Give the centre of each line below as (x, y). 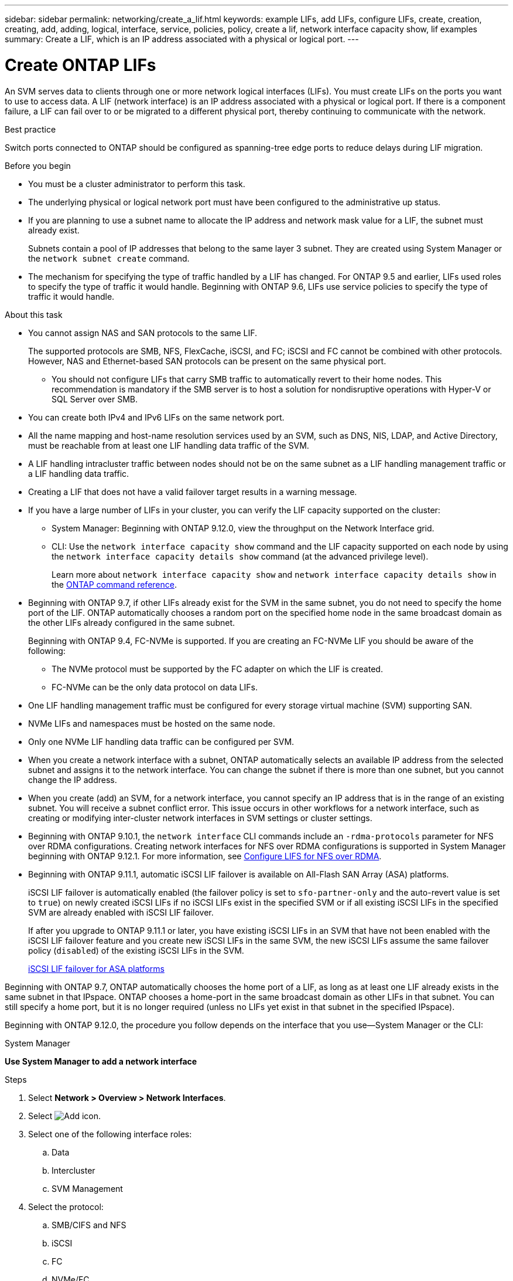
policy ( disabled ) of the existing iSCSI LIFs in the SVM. (136, 950)
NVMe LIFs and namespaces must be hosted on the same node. (152, 723)
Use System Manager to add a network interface (101, 1061)
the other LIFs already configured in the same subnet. (132, 622)
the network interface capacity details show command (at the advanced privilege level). (240, 556)
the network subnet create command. (109, 258)
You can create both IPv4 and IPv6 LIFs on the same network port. (156, 417)
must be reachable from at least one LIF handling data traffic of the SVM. (169, 445)
